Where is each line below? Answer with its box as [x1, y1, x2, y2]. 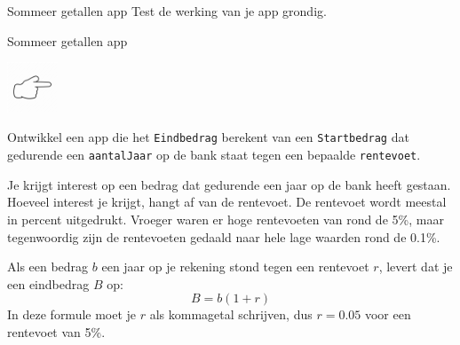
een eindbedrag [7, 274, 90, 293]
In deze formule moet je [7, 305, 137, 324]
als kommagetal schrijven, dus [149, 305, 313, 324]
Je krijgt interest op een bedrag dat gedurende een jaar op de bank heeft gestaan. [7, 175, 451, 193]
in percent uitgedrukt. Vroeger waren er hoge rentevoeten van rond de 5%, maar [7, 209, 444, 228]
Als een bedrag [7, 257, 89, 276]
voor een [364, 305, 411, 324]
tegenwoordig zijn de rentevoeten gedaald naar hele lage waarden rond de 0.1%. [7, 227, 440, 246]
